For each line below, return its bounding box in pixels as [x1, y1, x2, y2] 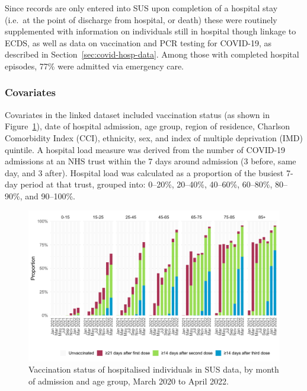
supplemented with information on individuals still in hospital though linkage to [5, 25, 296, 37]
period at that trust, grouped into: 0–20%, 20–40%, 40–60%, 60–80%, [20, 178, 273, 190]
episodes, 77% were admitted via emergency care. [5, 59, 184, 72]
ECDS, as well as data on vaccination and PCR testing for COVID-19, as [5, 36, 272, 49]
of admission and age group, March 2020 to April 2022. [28, 374, 229, 387]
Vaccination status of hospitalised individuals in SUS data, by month [28, 363, 279, 376]
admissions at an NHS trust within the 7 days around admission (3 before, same [5, 155, 296, 167]
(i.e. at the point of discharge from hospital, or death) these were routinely [5, 13, 277, 26]
